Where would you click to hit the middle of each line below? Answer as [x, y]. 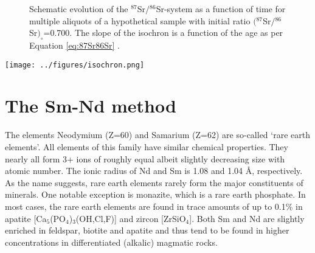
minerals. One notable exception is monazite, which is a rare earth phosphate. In [155, 194]
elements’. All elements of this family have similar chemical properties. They [147, 146]
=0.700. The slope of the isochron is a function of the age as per [163, 33]
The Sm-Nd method [91, 106]
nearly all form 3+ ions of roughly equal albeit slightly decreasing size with [145, 158]
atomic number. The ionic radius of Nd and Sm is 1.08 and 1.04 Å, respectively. [154, 171]
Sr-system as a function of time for [221, 9]
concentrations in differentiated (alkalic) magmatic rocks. [111, 242]
